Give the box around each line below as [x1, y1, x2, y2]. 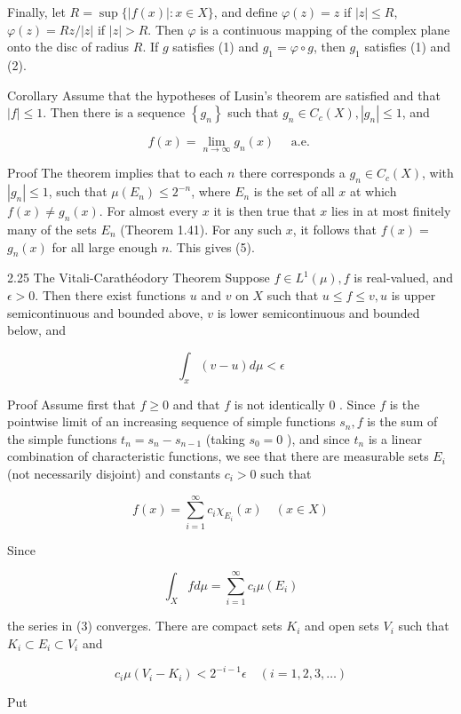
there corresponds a [239, 163, 346, 182]
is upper [391, 285, 436, 304]
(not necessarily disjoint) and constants [7, 464, 220, 482]
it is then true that [213, 202, 316, 220]
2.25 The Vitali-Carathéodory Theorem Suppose [7, 268, 270, 287]
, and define [213, 3, 278, 20]
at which [349, 182, 397, 201]
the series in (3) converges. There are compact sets [7, 616, 282, 635]
